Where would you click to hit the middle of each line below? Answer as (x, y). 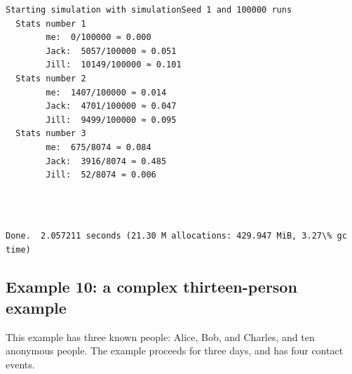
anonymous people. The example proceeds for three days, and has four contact (175, 350)
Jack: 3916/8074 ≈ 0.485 (106, 161)
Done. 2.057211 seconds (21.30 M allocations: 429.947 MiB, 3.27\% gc (176, 235)
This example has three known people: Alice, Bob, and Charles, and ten (160, 336)
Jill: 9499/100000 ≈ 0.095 (111, 120)
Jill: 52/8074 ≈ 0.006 (101, 175)
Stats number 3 (51, 134)
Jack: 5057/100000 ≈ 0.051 (111, 51)
